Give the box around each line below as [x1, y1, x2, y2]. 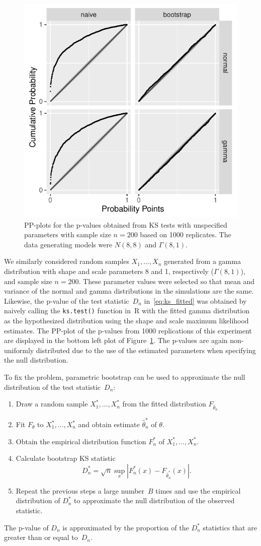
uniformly [4, 345, 34, 355]
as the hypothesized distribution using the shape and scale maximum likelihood [4, 315, 249, 325]
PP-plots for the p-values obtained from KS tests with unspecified [24, 219, 227, 230]
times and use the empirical [155, 485, 241, 496]
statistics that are [203, 522, 257, 532]
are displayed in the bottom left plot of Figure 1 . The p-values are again [4, 335, 228, 346]
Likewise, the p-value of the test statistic [4, 295, 129, 306]
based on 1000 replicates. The [140, 229, 231, 240]
